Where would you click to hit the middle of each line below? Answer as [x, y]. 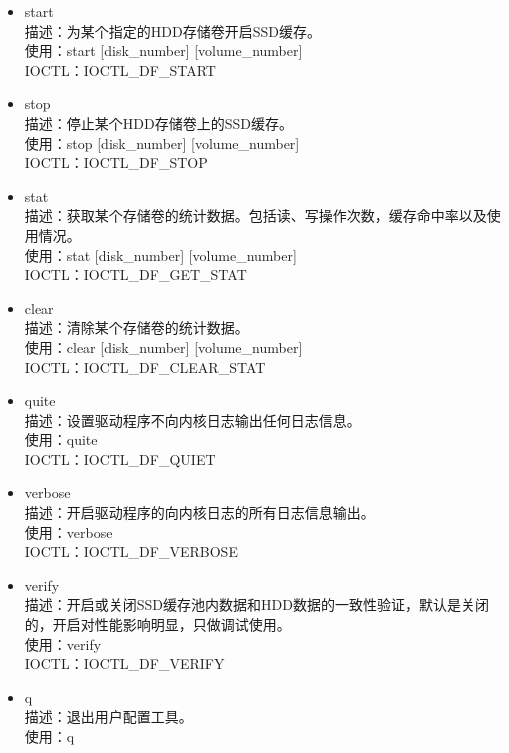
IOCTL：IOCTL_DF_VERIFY [124, 663]
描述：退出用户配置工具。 [108, 716]
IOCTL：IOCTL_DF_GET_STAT [135, 274]
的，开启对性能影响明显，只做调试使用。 [157, 624]
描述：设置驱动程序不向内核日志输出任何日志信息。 [192, 419]
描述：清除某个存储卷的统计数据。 [136, 327]
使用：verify [63, 643]
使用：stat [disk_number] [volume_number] [160, 254]
